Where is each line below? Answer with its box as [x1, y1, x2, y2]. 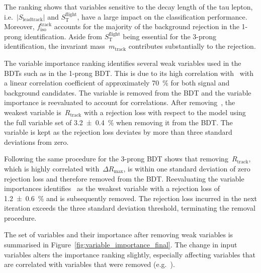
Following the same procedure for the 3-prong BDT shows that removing [4, 153, 228, 164]
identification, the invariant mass [4, 41, 105, 51]
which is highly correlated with [4, 163, 100, 173]
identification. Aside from [24, 31, 103, 41]
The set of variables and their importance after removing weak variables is [4, 229, 233, 240]
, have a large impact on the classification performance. [77, 11, 247, 22]
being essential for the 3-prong [123, 31, 217, 41]
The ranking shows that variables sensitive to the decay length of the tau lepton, [4, 2, 253, 12]
